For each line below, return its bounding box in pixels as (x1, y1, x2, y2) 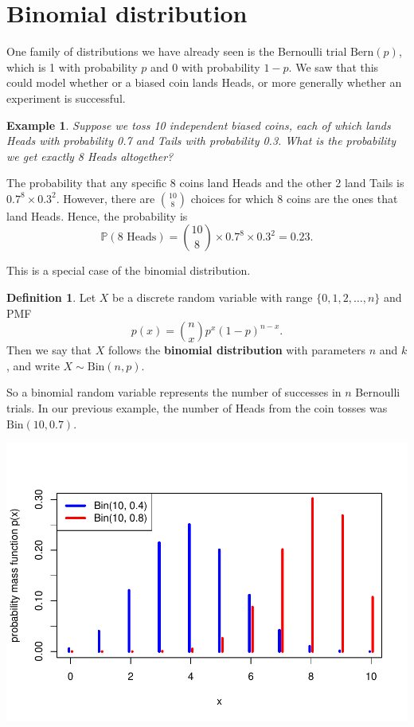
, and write (6, 357, 60, 373)
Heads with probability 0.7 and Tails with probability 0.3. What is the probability (6, 132, 396, 149)
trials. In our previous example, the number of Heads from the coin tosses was (6, 400, 388, 416)
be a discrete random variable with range (112, 289, 313, 306)
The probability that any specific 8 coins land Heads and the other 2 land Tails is (6, 174, 404, 191)
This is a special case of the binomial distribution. (6, 262, 251, 279)
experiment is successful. (6, 89, 126, 106)
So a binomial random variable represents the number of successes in (6, 384, 342, 401)
